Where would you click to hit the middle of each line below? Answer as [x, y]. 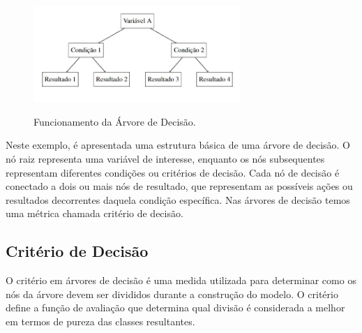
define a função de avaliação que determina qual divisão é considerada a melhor [175, 308]
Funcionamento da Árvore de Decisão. [115, 121]
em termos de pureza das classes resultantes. [100, 321]
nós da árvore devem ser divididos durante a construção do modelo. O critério [172, 294]
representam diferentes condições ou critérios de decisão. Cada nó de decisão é [173, 172]
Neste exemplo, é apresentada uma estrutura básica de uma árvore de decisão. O [178, 145]
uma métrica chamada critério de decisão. [95, 213]
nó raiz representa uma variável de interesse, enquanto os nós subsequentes [165, 158]
